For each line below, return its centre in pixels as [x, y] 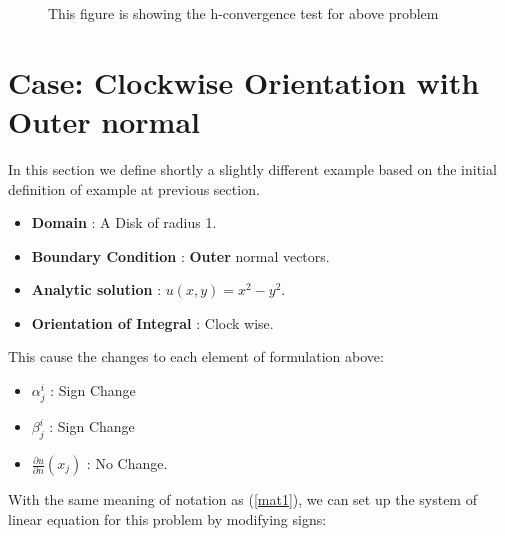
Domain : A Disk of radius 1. [124, 222]
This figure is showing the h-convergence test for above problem [243, 13]
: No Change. [127, 463]
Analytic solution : [96, 289]
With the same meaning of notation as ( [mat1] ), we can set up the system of [242, 499]
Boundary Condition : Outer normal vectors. [180, 255]
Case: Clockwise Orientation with [244, 81]
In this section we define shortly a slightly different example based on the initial [252, 168]
